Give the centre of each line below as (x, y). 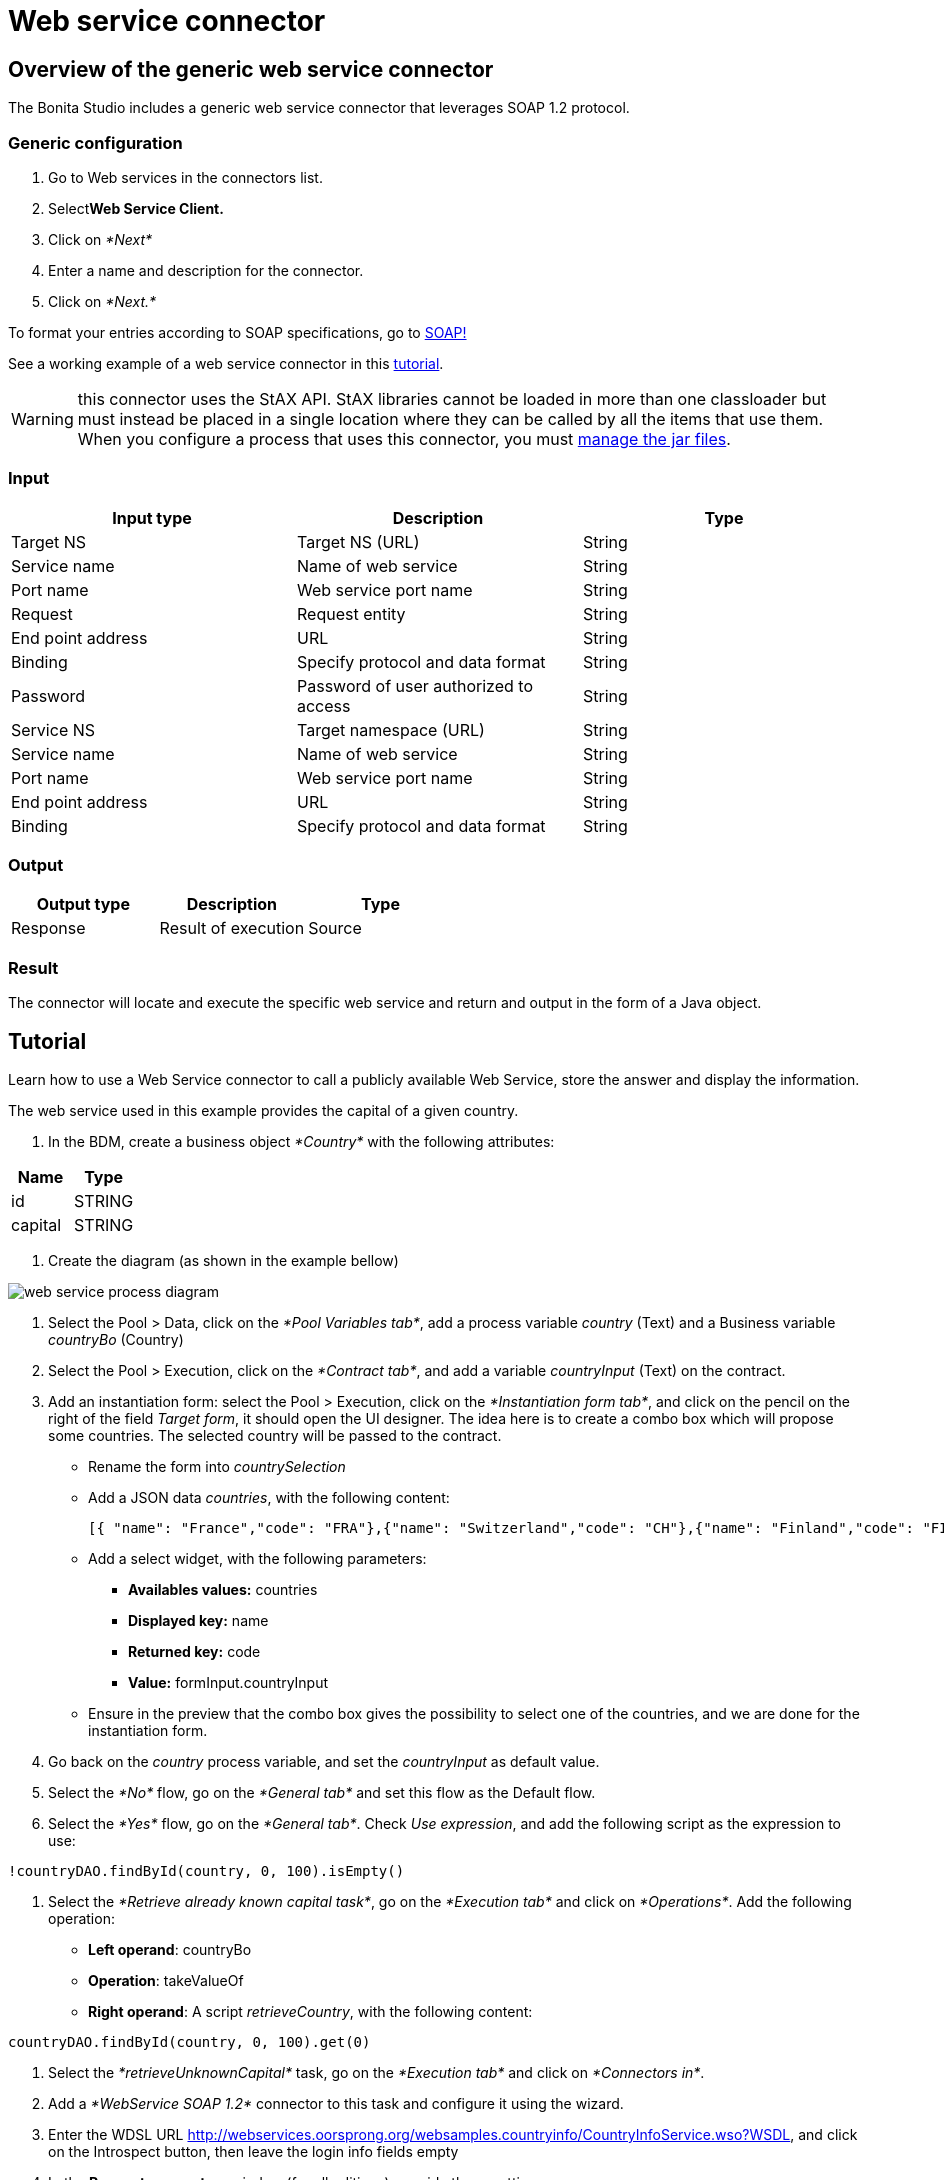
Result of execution (232, 928)
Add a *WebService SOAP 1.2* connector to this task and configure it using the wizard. (336, 2104)
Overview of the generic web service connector (251, 69)
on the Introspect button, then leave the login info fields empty (253, 2152)
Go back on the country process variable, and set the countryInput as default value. (324, 1762)
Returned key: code (194, 1652)
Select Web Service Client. (136, 208)
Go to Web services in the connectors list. (185, 177)
